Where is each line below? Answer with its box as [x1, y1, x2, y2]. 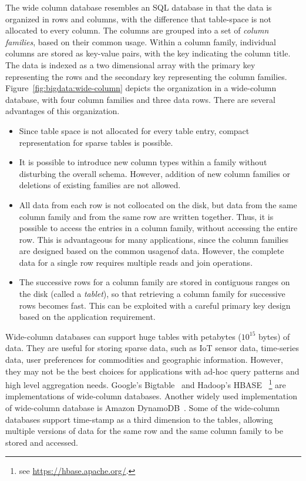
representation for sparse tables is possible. [19, 136, 173, 148]
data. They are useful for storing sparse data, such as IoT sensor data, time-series [5, 342, 299, 354]
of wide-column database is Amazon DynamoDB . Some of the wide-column [5, 402, 280, 414]
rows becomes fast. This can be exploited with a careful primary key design [19, 299, 291, 311]
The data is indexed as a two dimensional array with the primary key [5, 58, 255, 71]
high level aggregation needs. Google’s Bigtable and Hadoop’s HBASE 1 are [5, 377, 286, 390]
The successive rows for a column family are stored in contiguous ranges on [19, 276, 290, 288]
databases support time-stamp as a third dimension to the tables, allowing [5, 413, 273, 425]
